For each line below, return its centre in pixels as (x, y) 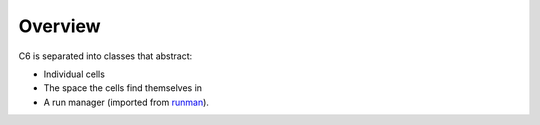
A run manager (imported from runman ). (126, 102)
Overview (59, 26)
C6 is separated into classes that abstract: (105, 56)
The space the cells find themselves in (123, 88)
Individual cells (74, 74)
